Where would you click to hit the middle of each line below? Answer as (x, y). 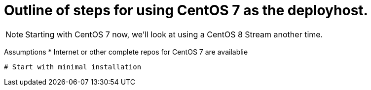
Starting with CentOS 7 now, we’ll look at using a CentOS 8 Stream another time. (174, 34)
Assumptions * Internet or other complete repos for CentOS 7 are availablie (126, 52)
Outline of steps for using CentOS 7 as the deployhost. (186, 10)
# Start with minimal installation (73, 67)
